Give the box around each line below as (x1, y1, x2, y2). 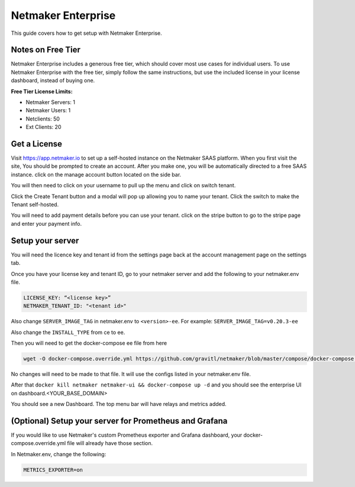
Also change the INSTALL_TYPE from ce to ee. (11, 329, 125, 336)
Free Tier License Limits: (11, 87, 73, 95)
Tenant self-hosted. (11, 201, 59, 208)
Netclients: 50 (25, 115, 60, 122)
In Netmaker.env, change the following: (11, 450, 106, 457)
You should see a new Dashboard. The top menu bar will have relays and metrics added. (11, 401, 227, 408)
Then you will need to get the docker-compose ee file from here (11, 340, 167, 347)
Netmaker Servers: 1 (25, 99, 75, 106)
